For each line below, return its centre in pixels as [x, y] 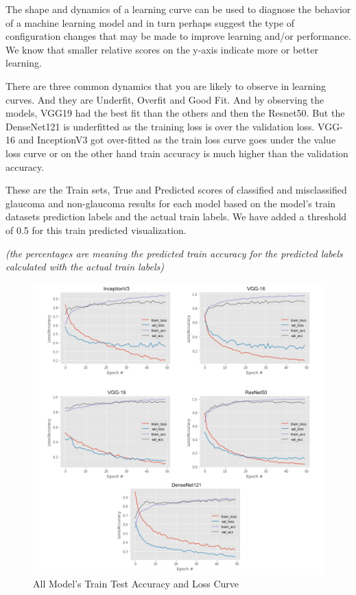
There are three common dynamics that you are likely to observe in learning [166, 85]
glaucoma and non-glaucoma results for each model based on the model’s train [171, 203]
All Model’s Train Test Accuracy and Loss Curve [136, 584]
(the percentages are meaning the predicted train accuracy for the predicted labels [174, 253]
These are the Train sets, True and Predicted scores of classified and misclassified [176, 190]
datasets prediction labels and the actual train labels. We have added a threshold [176, 217]
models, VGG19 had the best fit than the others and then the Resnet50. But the [175, 113]
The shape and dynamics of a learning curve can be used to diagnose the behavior [178, 9]
